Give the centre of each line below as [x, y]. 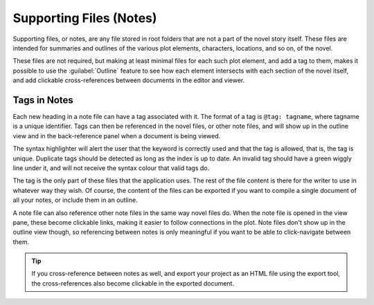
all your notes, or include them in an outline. [75, 200]
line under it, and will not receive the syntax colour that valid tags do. [111, 168]
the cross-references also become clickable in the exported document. [133, 283]
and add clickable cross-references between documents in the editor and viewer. [129, 80]
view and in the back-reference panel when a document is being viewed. [117, 136]
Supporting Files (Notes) [85, 18]
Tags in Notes [43, 100]
